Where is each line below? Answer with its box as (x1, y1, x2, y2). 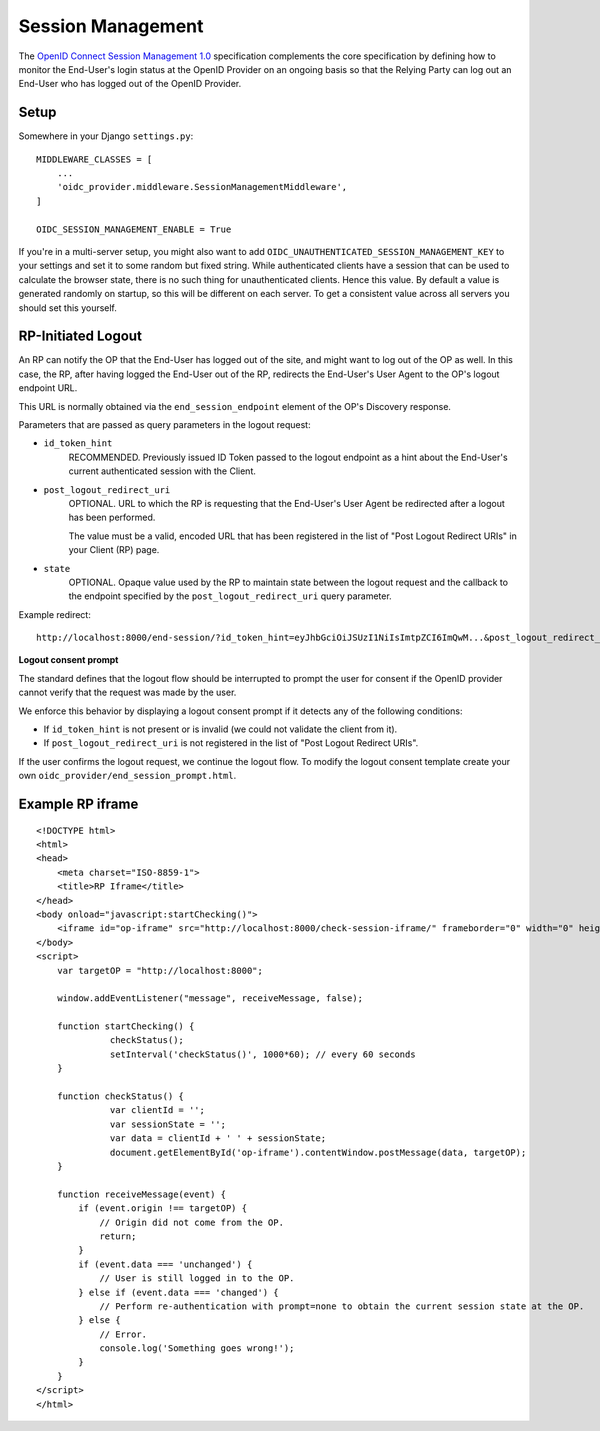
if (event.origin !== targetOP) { (78, 1203, 248, 1214)
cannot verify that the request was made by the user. (18, 686, 237, 699)
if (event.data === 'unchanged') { (78, 1258, 253, 1270)
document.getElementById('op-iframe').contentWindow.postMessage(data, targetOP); (110, 1146, 527, 1158)
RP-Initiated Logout (18, 328, 142, 345)
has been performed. (68, 511, 156, 524)
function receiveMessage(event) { (56, 1188, 227, 1200)
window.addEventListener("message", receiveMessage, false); (56, 993, 364, 1004)
